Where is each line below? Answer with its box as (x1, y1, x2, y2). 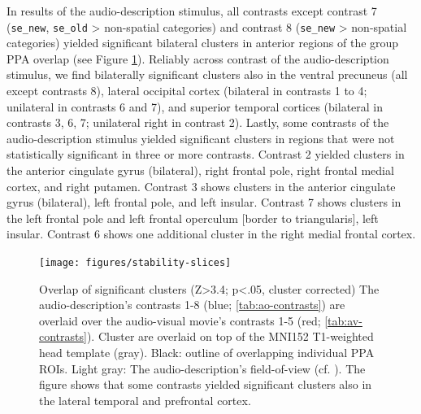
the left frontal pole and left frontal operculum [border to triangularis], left (7, 209, 379, 226)
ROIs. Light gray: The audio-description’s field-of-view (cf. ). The (39, 360, 366, 377)
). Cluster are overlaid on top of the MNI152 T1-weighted (86, 328, 374, 345)
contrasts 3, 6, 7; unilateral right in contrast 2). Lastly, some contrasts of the (7, 114, 389, 131)
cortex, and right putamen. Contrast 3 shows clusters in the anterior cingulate (7, 177, 396, 194)
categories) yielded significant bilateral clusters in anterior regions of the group (7, 34, 399, 51)
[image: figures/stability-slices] (39, 256, 232, 268)
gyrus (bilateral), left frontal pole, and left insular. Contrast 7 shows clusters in (7, 194, 401, 211)
